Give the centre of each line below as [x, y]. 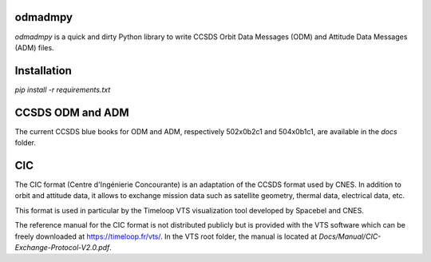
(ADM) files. [35, 47]
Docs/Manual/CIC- [350, 236]
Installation [43, 71]
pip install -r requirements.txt [63, 89]
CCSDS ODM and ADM [72, 112]
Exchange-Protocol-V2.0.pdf [62, 247]
